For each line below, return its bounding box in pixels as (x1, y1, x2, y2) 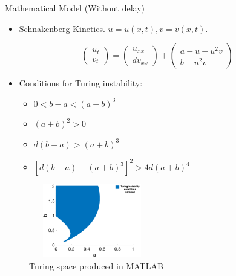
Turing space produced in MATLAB (29, 259, 163, 272)
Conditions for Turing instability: (19, 77, 143, 89)
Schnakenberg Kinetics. (19, 22, 105, 34)
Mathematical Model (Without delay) (5, 2, 145, 14)
